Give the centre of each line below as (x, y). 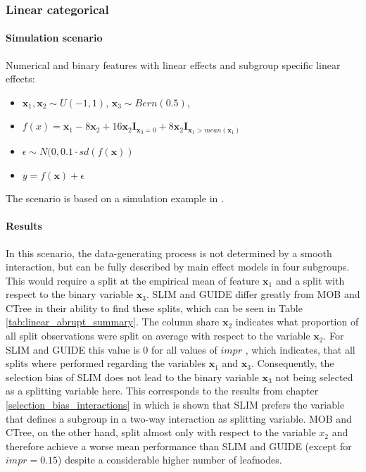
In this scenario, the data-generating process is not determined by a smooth (169, 253)
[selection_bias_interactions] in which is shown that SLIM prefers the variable (175, 405)
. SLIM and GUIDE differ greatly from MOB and (253, 294)
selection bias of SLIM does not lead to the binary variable (132, 377)
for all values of (184, 349)
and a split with (310, 280)
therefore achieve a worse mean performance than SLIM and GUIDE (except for (179, 446)
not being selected (314, 377)
